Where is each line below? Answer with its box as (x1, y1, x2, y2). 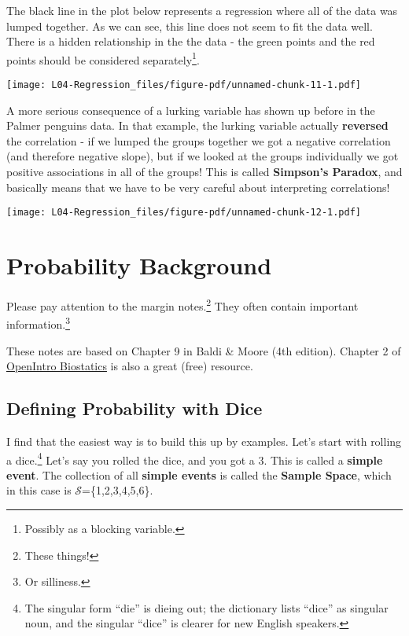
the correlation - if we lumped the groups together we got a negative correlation (6, 132, 391, 149)
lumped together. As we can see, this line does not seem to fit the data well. (6, 17, 373, 34)
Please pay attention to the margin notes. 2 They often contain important (6, 296, 359, 314)
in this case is (6, 482, 72, 498)
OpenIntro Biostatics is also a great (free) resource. (6, 358, 253, 374)
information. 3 (6, 314, 70, 332)
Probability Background (6, 249, 272, 281)
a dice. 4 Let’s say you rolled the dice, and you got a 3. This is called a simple (6, 449, 383, 468)
